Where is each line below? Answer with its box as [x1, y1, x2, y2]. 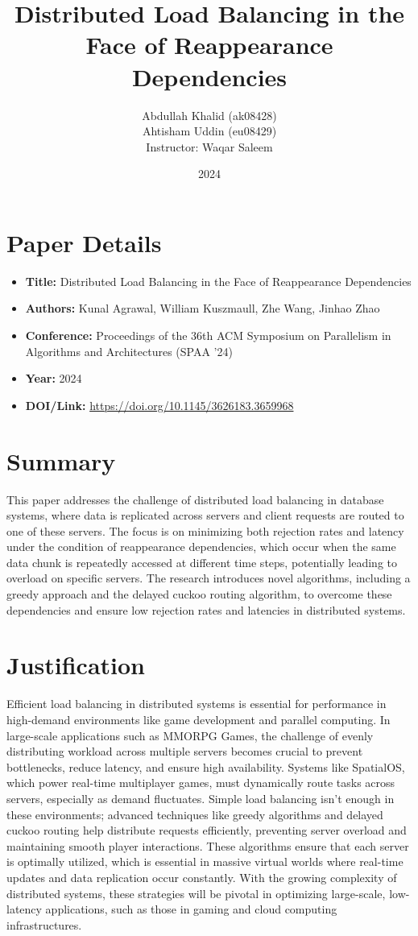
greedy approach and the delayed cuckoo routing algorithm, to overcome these [6, 586, 392, 603]
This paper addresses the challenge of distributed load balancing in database [6, 491, 384, 507]
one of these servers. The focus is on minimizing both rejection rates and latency [6, 522, 404, 539]
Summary [6, 444, 116, 477]
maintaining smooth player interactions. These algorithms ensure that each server [6, 837, 409, 854]
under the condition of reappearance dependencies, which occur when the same [6, 538, 396, 555]
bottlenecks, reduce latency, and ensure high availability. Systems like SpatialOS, [6, 758, 405, 775]
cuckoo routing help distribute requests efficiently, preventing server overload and [6, 822, 407, 839]
